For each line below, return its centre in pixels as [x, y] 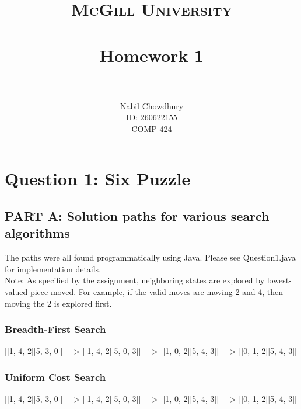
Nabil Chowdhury [152, 105]
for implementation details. [53, 268]
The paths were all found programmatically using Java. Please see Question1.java [150, 257]
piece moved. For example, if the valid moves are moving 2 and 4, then [157, 292]
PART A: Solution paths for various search [137, 216]
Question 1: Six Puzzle [98, 178]
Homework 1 [152, 55]
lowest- [279, 280]
